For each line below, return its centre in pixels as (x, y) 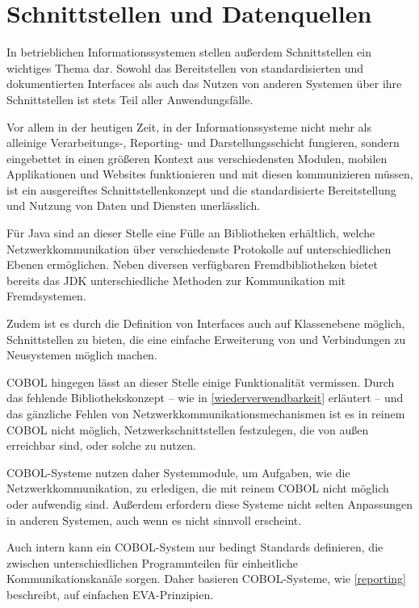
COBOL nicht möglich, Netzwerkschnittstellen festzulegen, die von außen (188, 429)
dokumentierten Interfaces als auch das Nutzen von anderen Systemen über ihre (204, 84)
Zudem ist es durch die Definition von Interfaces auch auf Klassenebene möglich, (206, 323)
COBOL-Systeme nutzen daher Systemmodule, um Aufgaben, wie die (178, 472)
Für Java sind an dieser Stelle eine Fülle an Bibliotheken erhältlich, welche (191, 233)
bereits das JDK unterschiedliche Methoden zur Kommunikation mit (176, 280)
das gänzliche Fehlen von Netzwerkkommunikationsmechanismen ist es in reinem (206, 413)
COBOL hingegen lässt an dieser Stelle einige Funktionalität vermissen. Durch (201, 382)
